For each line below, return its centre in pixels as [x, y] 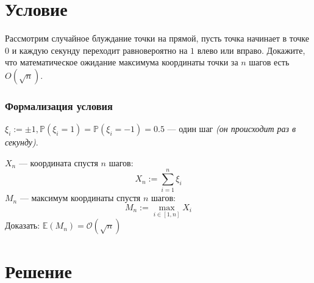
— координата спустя [58, 162]
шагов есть [269, 62]
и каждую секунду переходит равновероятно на [100, 50]
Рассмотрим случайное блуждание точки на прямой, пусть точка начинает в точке [157, 38]
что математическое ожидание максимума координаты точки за [122, 62]
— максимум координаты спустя [80, 198]
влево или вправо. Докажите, [251, 50]
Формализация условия [59, 105]
